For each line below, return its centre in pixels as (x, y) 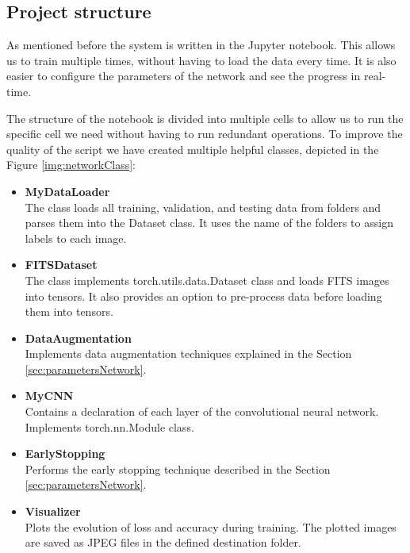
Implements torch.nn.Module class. (109, 426)
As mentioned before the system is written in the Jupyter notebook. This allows (201, 45)
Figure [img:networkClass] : (71, 165)
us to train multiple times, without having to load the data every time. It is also (201, 60)
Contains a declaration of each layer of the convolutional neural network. (202, 411)
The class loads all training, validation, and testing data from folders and (203, 207)
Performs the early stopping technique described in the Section (178, 469)
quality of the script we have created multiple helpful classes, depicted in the (193, 149)
